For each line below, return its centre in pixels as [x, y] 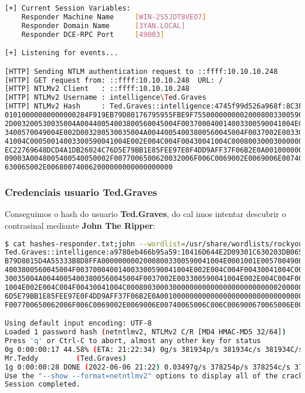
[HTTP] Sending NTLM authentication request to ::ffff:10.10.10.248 [141, 71]
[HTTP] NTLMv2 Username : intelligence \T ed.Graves [106, 98]
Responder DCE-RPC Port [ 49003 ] [93, 34]
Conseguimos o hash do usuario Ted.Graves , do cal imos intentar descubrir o [145, 214]
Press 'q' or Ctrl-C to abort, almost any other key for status [133, 341]
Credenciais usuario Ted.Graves [81, 192]
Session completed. [43, 384]
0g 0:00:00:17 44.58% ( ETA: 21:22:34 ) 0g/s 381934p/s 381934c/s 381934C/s [154, 349]
